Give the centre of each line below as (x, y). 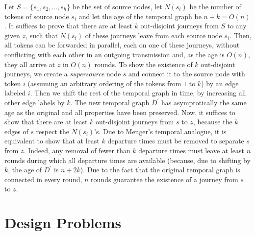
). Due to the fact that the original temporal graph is (160, 170)
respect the (52, 131)
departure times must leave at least (191, 150)
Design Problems (63, 223)
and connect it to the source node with (187, 74)
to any (237, 26)
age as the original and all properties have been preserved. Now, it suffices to (120, 112)
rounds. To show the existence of (143, 64)
